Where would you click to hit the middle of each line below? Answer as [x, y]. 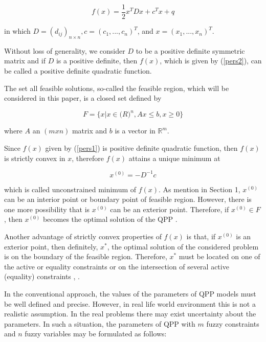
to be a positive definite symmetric [190, 50]
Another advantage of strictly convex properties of [83, 236]
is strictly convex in [35, 158]
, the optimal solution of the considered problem [183, 246]
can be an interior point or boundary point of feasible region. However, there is [128, 199]
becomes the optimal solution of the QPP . [110, 219]
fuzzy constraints [233, 323]
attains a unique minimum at [174, 158]
